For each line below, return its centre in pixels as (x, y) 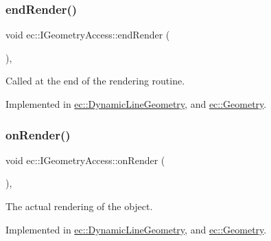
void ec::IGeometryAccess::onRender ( (85, 160)
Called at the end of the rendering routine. (95, 81)
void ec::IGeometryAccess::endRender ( (88, 35)
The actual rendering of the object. (79, 206)
